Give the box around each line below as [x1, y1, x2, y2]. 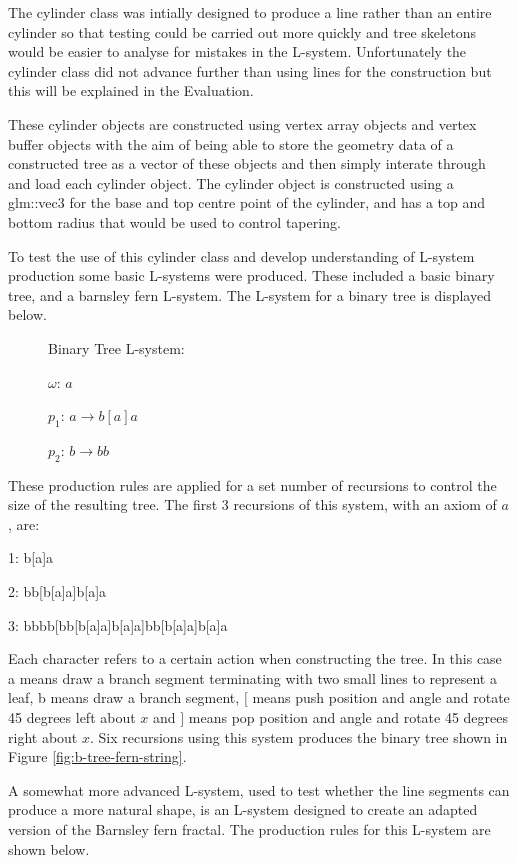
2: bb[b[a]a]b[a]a [8, 581, 107, 602]
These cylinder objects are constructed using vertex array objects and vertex [8, 113, 477, 134]
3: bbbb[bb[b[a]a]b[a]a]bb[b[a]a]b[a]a [8, 614, 228, 635]
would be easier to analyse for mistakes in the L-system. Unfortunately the [8, 41, 467, 62]
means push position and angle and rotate [252, 687, 510, 708]
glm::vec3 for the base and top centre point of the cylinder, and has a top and [8, 192, 486, 213]
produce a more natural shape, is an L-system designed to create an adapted [8, 799, 478, 820]
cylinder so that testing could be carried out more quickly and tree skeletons [8, 21, 476, 42]
